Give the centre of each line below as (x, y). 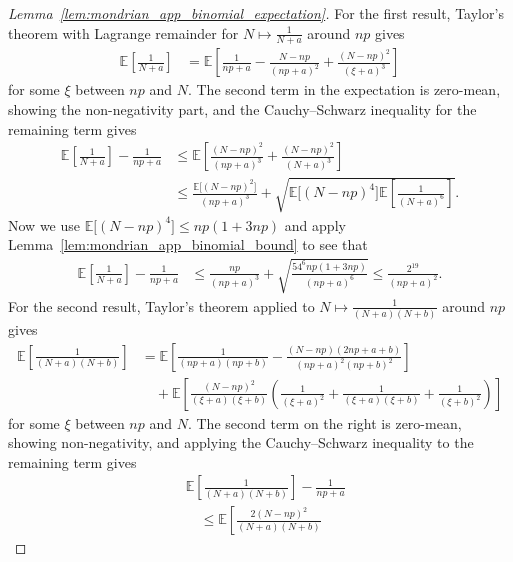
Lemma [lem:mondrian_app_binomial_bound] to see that (188, 244)
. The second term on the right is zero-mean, (324, 422)
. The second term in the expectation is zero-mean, (344, 89)
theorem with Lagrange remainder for (123, 32)
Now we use (44, 224)
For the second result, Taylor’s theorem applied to (161, 305)
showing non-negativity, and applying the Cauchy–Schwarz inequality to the (241, 442)
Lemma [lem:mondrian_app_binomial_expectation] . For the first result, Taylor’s (256, 13)
